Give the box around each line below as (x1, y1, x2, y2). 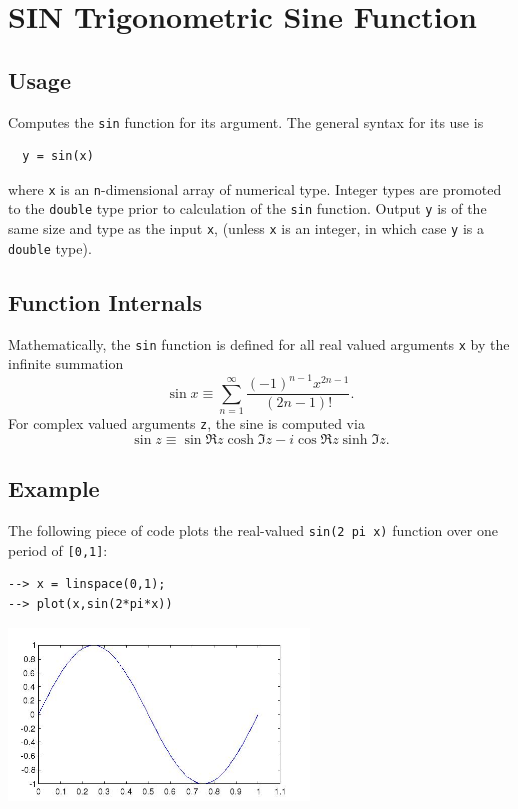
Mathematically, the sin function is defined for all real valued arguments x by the (8, 333, 510, 354)
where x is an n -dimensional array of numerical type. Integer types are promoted (8, 178, 502, 199)
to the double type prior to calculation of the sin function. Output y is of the (8, 198, 487, 219)
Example (8, 473, 100, 504)
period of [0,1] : (8, 539, 108, 560)
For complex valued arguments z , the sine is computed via (8, 413, 365, 434)
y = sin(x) (22, 149, 94, 164)
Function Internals (8, 286, 203, 317)
